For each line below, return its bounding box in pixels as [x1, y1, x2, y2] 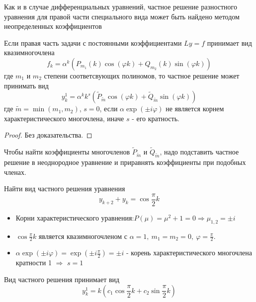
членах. [4, 166, 26, 177]
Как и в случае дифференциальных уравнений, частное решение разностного [4, 1, 237, 11]
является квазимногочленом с [38, 230, 127, 241]
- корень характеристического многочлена [126, 247, 252, 258]
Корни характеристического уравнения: [15, 212, 134, 223]
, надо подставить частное [160, 147, 239, 157]
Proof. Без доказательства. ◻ [4, 130, 92, 140]
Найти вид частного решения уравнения [4, 183, 125, 194]
